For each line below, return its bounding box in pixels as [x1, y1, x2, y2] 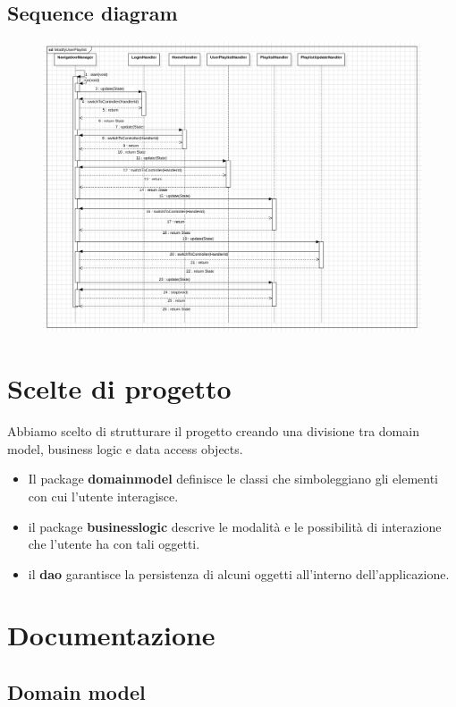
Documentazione [7, 617, 215, 653]
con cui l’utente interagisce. [28, 486, 179, 505]
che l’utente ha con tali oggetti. [28, 534, 200, 553]
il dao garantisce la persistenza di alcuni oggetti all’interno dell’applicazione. [28, 564, 450, 583]
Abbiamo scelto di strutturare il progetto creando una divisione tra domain [7, 422, 419, 441]
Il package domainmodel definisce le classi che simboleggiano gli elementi [28, 469, 439, 488]
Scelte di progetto [7, 370, 232, 407]
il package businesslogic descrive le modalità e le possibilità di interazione [28, 517, 442, 535]
